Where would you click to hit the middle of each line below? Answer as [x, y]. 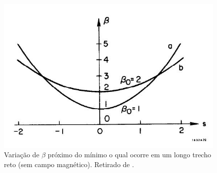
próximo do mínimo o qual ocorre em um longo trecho [129, 155]
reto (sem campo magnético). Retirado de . [69, 164]
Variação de [22, 155]
